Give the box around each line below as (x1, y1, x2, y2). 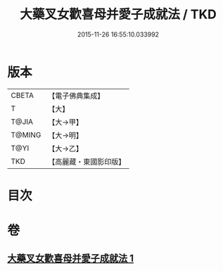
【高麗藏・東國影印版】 (48, 156, 126, 166)
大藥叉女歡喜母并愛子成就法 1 (7, 253, 134, 265)
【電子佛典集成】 (48, 91, 105, 101)
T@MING (11, 130, 42, 139)
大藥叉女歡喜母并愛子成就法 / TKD (20, 6, 217, 23)
